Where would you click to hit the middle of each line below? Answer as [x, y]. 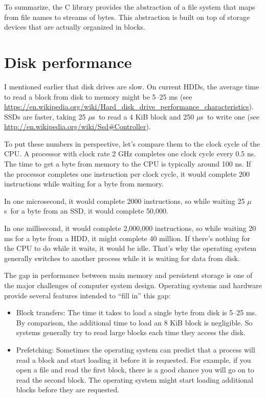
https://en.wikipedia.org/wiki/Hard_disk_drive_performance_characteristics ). [129, 107]
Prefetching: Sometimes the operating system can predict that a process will [136, 349]
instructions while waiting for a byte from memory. [84, 184]
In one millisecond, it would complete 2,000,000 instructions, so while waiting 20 [130, 228]
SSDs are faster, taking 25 [45, 116]
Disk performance [68, 62]
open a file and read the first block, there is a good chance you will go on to [135, 370]
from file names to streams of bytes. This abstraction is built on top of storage [127, 17]
